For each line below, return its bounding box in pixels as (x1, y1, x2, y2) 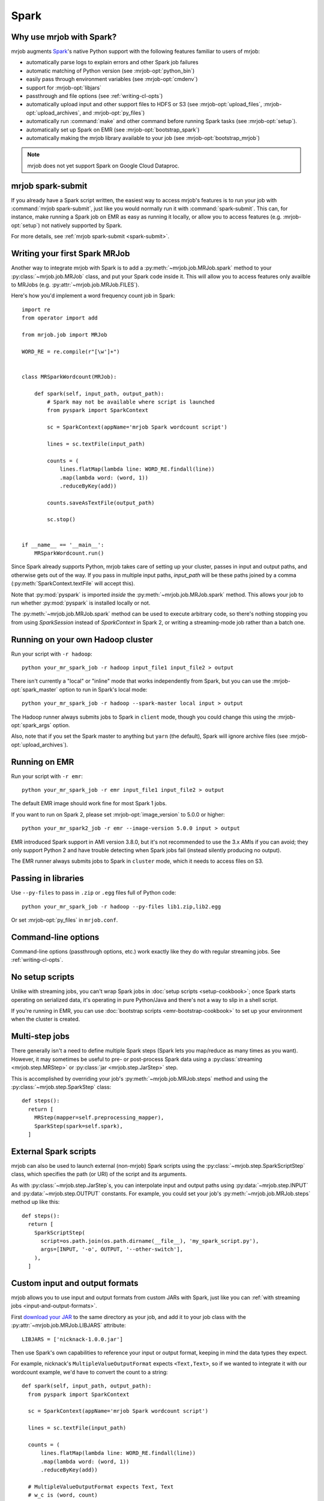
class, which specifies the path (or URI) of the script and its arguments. (11, 1171, 187, 1178)
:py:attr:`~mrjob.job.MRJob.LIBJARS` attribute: (11, 1321, 126, 1329)
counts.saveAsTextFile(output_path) (47, 499, 155, 506)
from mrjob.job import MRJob (22, 331, 107, 338)
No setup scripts (11, 972, 75, 982)
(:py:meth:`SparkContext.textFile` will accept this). (11, 580, 135, 587)
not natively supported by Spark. (41, 222, 122, 229)
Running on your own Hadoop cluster (11, 634, 153, 645)
